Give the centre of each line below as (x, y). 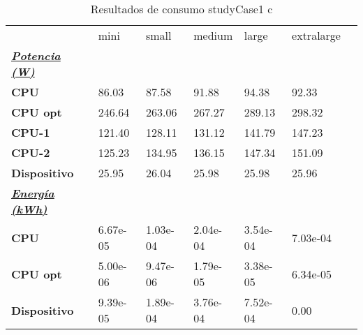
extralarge (316, 35)
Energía (33, 193)
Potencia (36, 55)
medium (213, 35)
